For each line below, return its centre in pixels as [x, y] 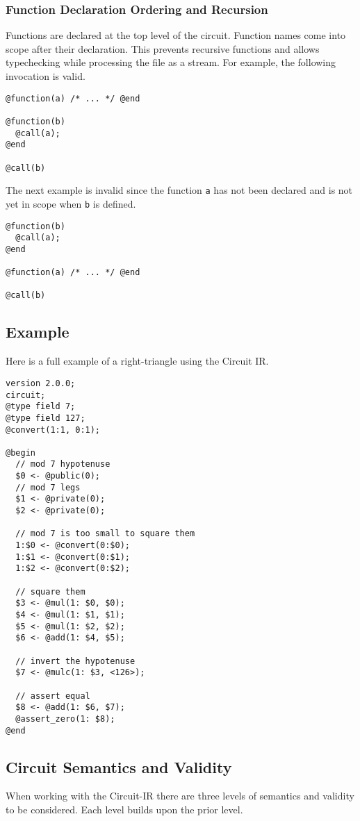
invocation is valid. [46, 76]
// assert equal [53, 696]
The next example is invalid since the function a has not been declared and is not [179, 190]
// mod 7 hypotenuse [63, 464]
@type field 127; [46, 418]
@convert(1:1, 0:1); [53, 430]
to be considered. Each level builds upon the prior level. [124, 810]
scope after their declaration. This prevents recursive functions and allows [163, 48]
